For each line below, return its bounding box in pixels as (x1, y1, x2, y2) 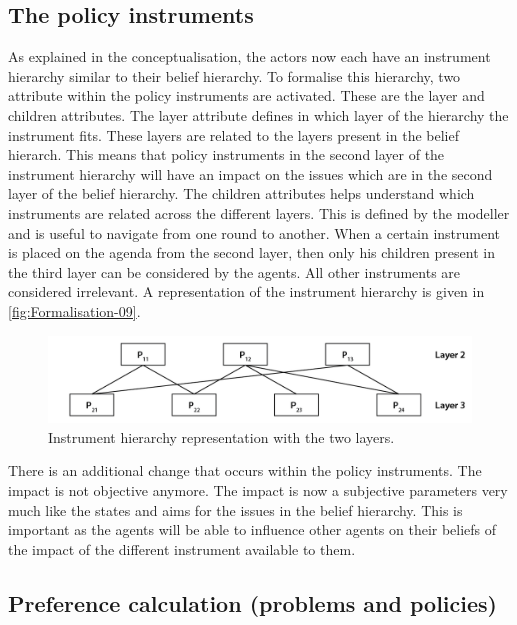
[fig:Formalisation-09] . (8, 300, 141, 321)
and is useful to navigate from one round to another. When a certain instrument (8, 222, 501, 243)
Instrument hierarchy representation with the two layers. (48, 426, 395, 447)
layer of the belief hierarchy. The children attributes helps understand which (8, 183, 475, 204)
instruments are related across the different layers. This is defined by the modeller (8, 202, 510, 223)
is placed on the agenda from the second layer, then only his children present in (8, 242, 495, 263)
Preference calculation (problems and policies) (8, 587, 497, 618)
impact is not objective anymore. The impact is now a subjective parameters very (8, 480, 508, 501)
